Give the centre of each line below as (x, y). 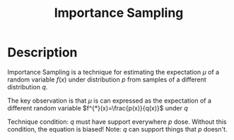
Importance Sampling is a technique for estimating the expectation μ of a (113, 72)
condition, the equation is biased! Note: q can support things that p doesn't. (117, 129)
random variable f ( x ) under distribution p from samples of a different (107, 79)
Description (42, 52)
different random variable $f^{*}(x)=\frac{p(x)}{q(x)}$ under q (98, 108)
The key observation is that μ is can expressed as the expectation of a (110, 101)
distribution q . (28, 87)
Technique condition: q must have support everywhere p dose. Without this (117, 122)
